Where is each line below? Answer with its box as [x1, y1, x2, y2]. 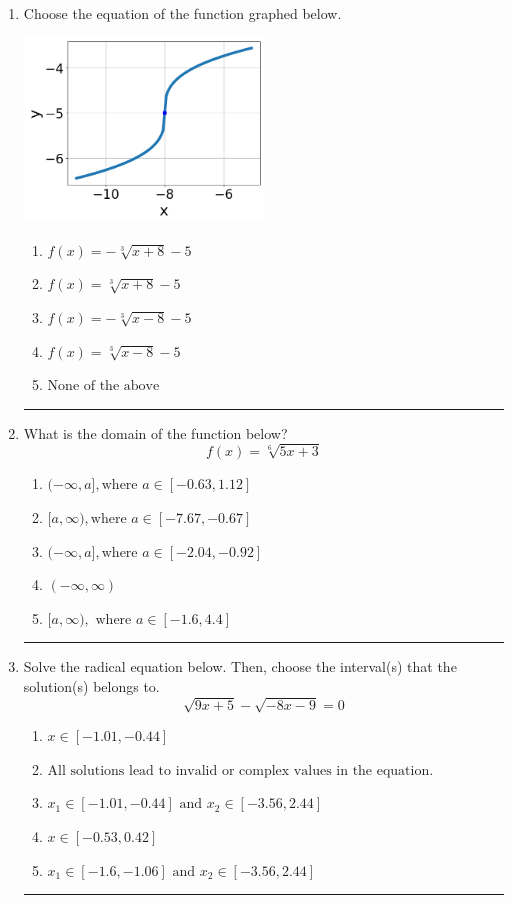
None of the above [47, 379, 160, 394]
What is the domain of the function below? [23, 422, 288, 443]
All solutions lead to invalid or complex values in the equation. [47, 763, 434, 778]
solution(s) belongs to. [23, 676, 160, 696]
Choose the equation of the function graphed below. [23, 3, 342, 23]
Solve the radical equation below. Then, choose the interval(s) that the [23, 656, 457, 677]
